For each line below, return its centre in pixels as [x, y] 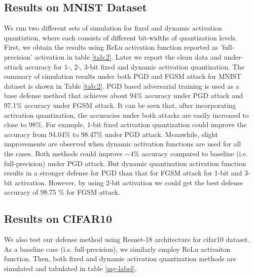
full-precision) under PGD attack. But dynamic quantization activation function [125, 163]
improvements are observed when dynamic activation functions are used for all [123, 144]
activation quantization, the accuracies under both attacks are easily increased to [127, 115]
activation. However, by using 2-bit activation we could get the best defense [129, 182]
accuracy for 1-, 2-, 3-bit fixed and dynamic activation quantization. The [135, 66]
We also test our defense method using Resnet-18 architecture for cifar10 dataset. [127, 239]
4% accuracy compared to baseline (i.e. [189, 153]
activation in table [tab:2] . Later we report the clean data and [128, 56]
